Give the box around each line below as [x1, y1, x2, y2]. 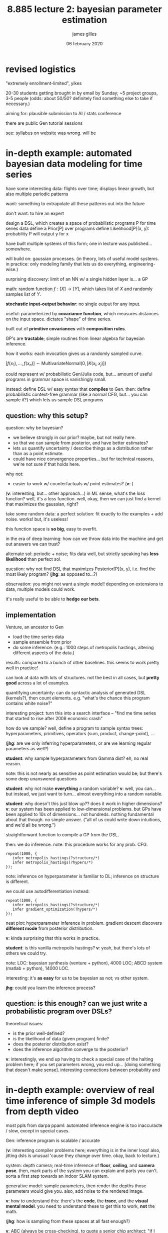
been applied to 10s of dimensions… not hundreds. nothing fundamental [5, 811, 154, 818]
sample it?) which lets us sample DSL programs [5, 397, 103, 403]
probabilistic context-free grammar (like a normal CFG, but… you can [5, 391, 148, 398]
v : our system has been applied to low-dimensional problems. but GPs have [5, 806, 161, 812]
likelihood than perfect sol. [5, 556, 61, 562]
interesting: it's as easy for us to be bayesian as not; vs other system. [5, 975, 149, 981]
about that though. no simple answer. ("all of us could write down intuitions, [5, 817, 161, 823]
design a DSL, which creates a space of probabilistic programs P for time [5, 220, 156, 226]
